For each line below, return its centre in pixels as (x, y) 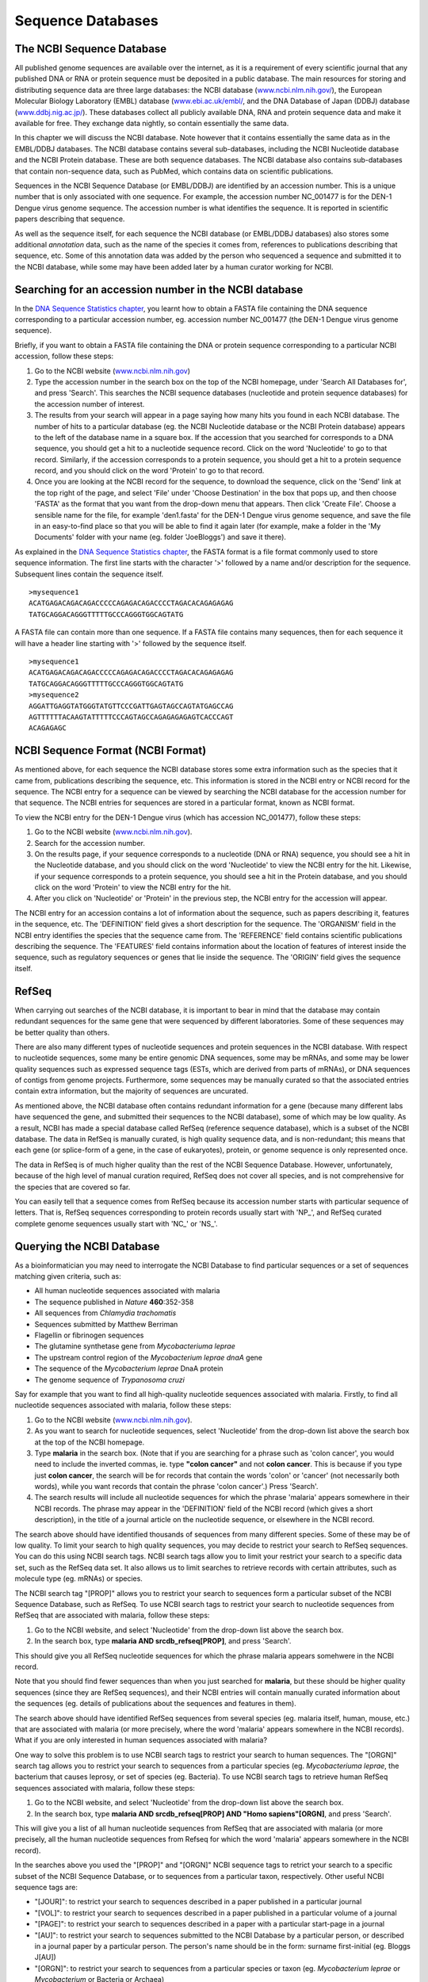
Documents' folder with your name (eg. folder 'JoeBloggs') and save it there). (160, 537)
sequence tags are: (46, 1887)
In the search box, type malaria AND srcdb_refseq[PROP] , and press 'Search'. (163, 1641)
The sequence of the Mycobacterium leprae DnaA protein (129, 1368)
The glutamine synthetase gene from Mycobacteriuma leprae (135, 1346)
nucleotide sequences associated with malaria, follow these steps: (123, 1405)
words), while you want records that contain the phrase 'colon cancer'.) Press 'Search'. (176, 1486)
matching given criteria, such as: (68, 1276)
